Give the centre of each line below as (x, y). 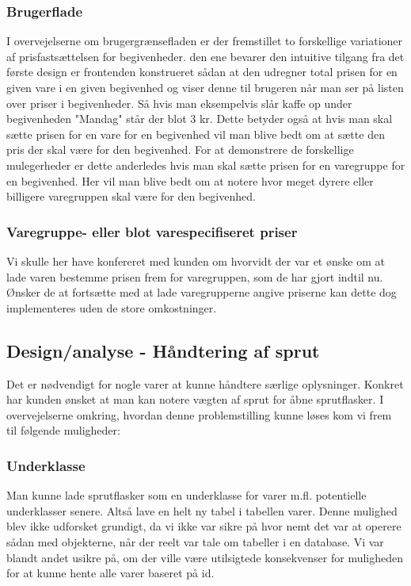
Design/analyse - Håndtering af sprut (163, 350)
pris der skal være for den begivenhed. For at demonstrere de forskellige (180, 149)
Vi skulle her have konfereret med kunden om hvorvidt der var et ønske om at (196, 260)
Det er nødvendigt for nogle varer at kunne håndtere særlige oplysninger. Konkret (205, 383)
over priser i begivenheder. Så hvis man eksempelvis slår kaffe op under (179, 103)
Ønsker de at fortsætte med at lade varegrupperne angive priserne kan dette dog (202, 292)
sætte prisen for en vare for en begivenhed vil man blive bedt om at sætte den (196, 134)
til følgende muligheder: (63, 430)
